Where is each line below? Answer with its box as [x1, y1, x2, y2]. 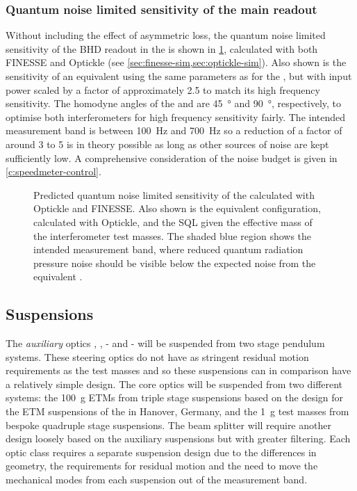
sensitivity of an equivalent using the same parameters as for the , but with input [6, 69, 352, 83]
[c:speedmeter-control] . [6, 164, 101, 179]
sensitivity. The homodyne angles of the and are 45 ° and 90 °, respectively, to [6, 96, 341, 111]
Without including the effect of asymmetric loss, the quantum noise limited [6, 28, 326, 42]
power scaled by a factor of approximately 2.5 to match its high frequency [6, 82, 320, 97]
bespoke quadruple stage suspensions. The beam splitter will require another [6, 417, 331, 432]
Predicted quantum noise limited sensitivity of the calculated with [33, 187, 315, 202]
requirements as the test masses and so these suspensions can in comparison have [6, 363, 351, 378]
